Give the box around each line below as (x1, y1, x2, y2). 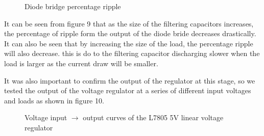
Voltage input (25, 112, 67, 123)
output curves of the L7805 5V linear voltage (83, 112, 224, 123)
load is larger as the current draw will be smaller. (4, 58, 158, 68)
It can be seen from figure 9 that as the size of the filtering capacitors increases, (4, 18, 254, 29)
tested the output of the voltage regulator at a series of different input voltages (4, 85, 251, 96)
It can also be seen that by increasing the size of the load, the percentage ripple (4, 38, 253, 48)
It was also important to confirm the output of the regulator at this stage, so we (4, 75, 255, 86)
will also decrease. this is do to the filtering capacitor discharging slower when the (4, 48, 260, 59)
